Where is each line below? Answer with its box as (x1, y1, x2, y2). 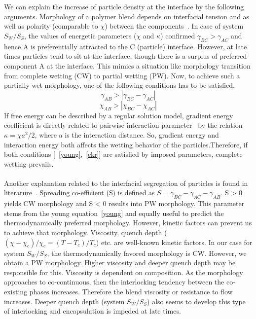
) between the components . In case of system (105, 21, 244, 31)
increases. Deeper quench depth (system (4, 296, 125, 306)
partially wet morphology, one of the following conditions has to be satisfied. (4, 80, 235, 90)
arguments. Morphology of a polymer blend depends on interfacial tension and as (4, 11, 250, 21)
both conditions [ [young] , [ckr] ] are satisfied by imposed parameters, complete (4, 149, 243, 159)
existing (4, 286, 28, 297)
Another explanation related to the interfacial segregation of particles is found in (4, 177, 248, 188)
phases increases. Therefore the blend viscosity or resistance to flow (29, 286, 233, 297)
